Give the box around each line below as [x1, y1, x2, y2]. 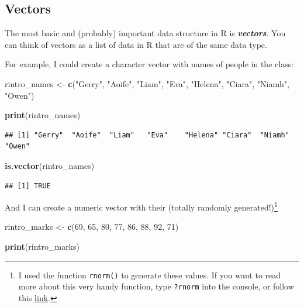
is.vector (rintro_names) [5, 159, 95, 171]
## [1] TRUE [5, 181, 51, 190]
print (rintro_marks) [5, 240, 80, 252]
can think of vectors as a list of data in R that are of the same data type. [5, 38, 267, 50]
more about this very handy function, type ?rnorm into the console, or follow [18, 280, 294, 292]
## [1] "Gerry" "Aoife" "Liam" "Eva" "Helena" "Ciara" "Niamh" [5, 130, 289, 139]
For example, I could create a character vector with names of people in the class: [5, 58, 294, 70]
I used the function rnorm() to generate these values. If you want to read [18, 268, 281, 281]
